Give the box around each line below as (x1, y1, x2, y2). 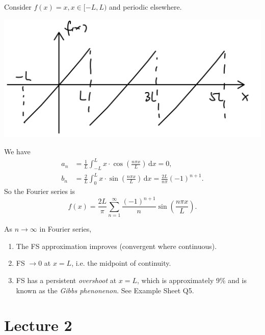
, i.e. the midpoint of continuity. (71, 258, 171, 268)
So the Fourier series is (4, 186, 75, 197)
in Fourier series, (39, 224, 92, 234)
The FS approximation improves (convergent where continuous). (16, 240, 217, 251)
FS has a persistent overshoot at (16, 274, 117, 285)
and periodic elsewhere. (109, 2, 182, 12)
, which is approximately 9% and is (137, 274, 247, 285)
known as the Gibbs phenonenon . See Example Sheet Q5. (16, 285, 194, 295)
